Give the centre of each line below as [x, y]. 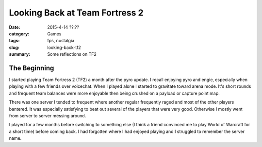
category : [19, 33]
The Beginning [32, 68]
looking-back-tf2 [64, 47]
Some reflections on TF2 [72, 54]
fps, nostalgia [61, 41]
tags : [14, 41]
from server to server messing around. [48, 115]
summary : [20, 54]
